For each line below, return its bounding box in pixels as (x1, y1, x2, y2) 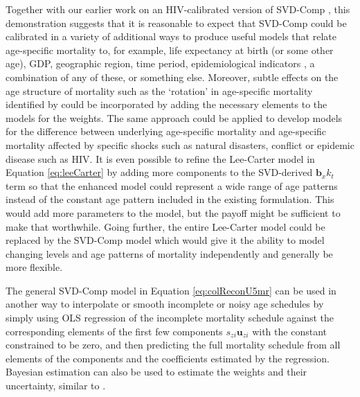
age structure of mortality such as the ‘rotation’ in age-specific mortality (6, 83, 313, 98)
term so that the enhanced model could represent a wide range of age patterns (6, 178, 338, 193)
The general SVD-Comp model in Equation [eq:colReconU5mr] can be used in (6, 283, 336, 297)
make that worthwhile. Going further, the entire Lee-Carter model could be (6, 219, 325, 233)
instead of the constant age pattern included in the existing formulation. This (6, 192, 334, 206)
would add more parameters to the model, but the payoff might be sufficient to (6, 205, 341, 220)
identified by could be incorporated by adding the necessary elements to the (6, 97, 327, 112)
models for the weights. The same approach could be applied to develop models (6, 110, 343, 125)
